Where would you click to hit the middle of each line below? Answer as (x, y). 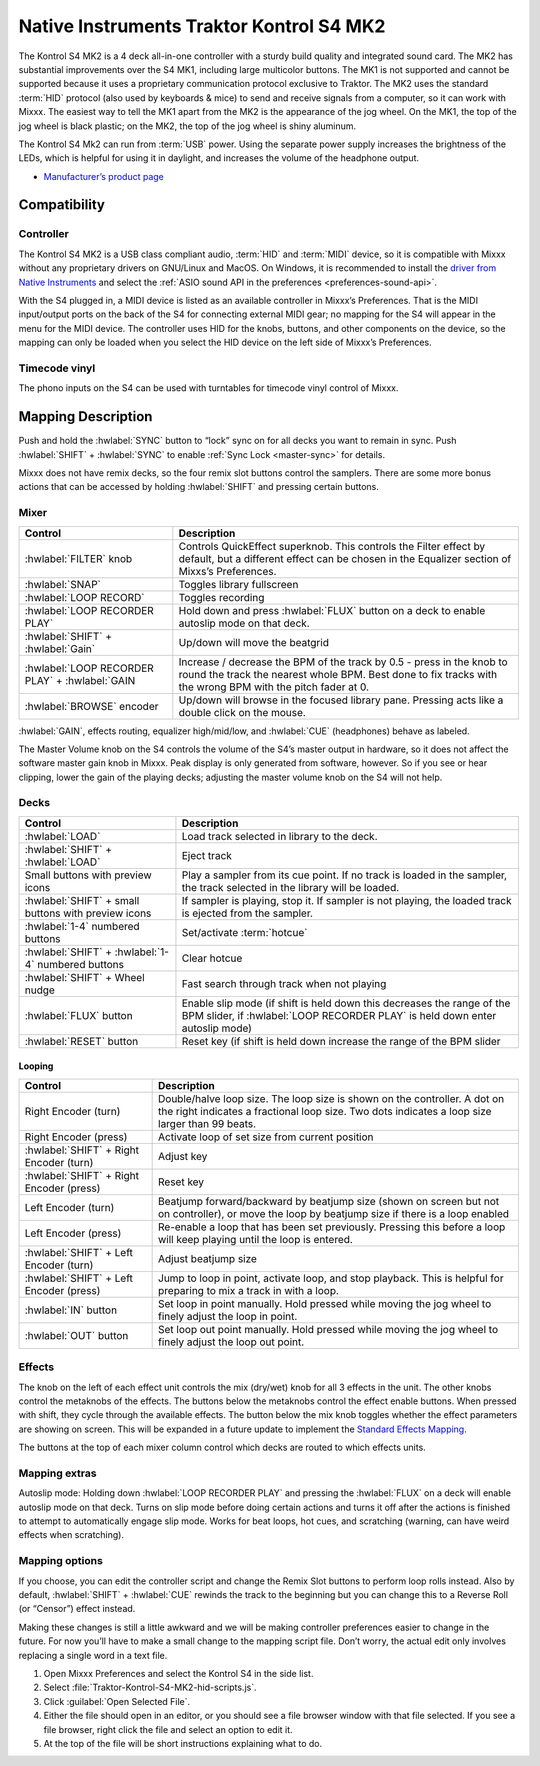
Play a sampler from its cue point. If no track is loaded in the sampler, (344, 875)
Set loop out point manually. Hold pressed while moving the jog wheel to (328, 1329)
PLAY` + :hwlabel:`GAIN (80, 680)
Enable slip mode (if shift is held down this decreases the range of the (346, 1003)
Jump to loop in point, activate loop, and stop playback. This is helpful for (331, 1278)
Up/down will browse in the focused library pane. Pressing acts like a (341, 700)
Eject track (206, 855)
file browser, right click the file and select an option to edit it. (168, 1729)
